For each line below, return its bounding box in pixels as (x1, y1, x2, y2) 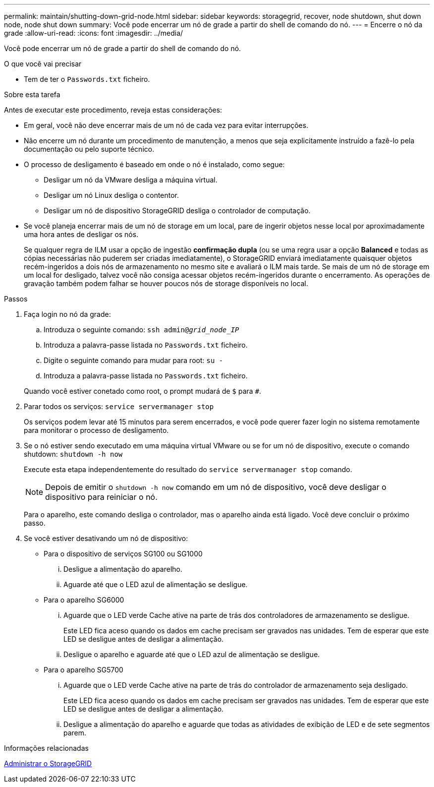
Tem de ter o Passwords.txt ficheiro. (24, 75, 150, 83)
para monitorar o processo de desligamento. (24, 426, 169, 434)
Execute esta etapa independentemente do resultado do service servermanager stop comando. (24, 465, 352, 474)
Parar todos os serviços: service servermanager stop (24, 402, 214, 411)
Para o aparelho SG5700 (44, 666, 123, 674)
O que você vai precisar (4, 60, 82, 68)
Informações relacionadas (4, 744, 89, 752)
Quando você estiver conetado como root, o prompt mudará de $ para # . (24, 387, 262, 395)
